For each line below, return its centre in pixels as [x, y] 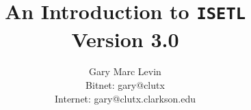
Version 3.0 [125, 39]
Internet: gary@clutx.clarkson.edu [125, 98]
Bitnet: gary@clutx [125, 85]
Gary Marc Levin [125, 71]
